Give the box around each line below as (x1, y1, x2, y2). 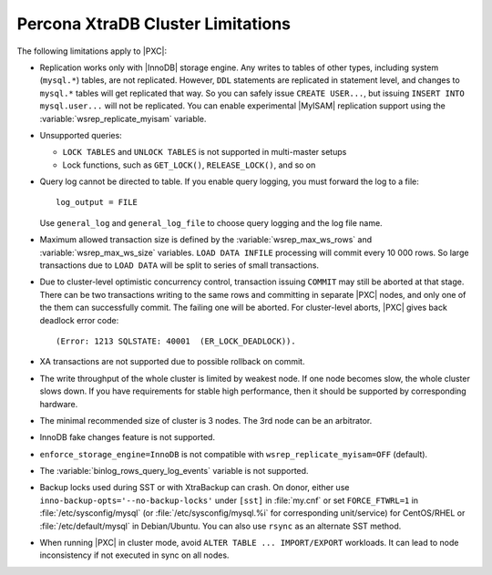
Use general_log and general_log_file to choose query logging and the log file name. (39, 217, 383, 228)
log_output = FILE (56, 197, 138, 208)
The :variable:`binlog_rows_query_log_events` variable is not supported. (39, 466, 309, 477)
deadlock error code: (39, 314, 119, 325)
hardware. (39, 398, 78, 409)
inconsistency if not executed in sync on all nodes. (39, 549, 230, 560)
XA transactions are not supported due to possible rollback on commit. (39, 356, 305, 367)
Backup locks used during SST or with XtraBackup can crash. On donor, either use (39, 482, 350, 493)
